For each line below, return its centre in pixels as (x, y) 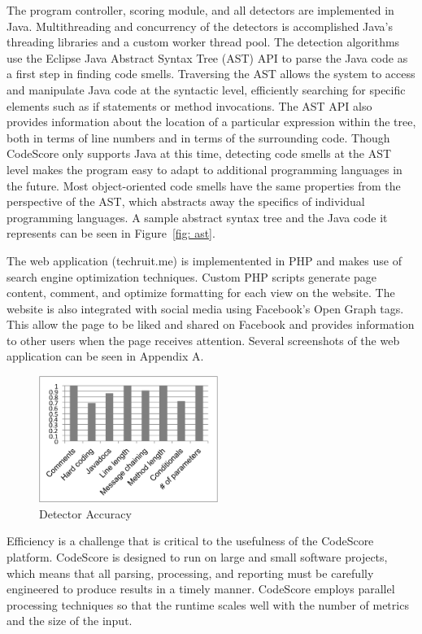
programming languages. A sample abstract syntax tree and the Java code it (197, 217)
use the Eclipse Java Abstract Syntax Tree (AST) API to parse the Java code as (207, 57)
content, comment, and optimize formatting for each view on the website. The (201, 293)
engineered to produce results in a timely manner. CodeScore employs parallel (201, 589)
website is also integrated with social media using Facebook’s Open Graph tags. (205, 308)
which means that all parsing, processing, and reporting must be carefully (190, 573)
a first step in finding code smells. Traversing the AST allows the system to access (211, 74)
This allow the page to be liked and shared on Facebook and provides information (211, 324)
